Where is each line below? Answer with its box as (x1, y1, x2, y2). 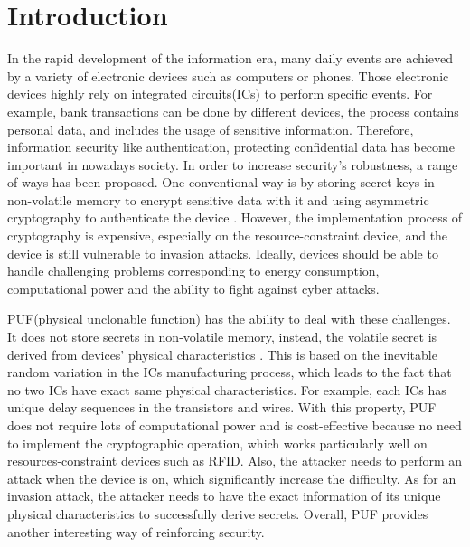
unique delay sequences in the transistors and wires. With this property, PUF (7, 398, 437, 417)
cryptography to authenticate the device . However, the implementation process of (7, 208, 463, 227)
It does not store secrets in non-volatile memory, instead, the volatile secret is (7, 327, 437, 346)
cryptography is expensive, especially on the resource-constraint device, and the (7, 226, 448, 245)
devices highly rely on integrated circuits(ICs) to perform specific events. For (7, 84, 433, 103)
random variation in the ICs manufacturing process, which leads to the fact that (7, 363, 452, 382)
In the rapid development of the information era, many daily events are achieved (7, 49, 453, 68)
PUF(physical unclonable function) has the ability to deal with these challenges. (7, 309, 451, 328)
